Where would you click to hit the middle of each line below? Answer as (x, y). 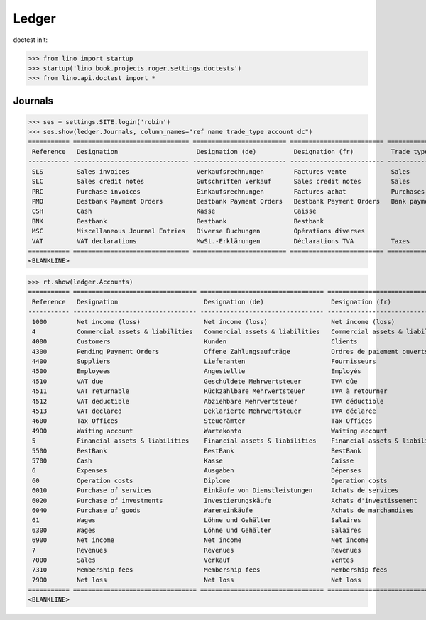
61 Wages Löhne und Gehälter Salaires (197, 520)
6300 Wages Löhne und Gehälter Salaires (197, 530)
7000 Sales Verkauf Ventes (193, 560)
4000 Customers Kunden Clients (195, 342)
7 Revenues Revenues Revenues (197, 550)
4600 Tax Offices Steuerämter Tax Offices (202, 421)
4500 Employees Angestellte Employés (197, 371)
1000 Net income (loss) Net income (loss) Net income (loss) (214, 322)
